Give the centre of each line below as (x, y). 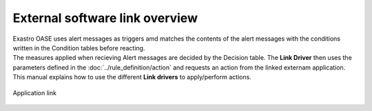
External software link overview (105, 18)
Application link (34, 92)
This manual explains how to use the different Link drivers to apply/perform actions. (132, 77)
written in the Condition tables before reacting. (79, 48)
